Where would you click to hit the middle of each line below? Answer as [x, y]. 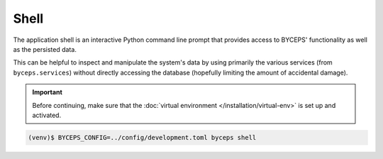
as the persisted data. [45, 49]
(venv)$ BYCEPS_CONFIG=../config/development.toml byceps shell [142, 137]
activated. [47, 115]
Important [48, 92]
